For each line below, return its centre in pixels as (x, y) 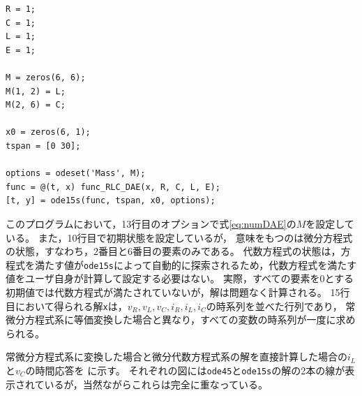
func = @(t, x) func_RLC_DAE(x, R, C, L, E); (113, 187)
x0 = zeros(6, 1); (48, 132)
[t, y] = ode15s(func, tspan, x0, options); (111, 201)
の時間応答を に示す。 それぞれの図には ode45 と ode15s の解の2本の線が (185, 370)
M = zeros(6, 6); (46, 77)
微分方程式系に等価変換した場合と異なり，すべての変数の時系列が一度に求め (181, 320)
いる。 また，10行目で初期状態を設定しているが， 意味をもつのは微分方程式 (179, 237)
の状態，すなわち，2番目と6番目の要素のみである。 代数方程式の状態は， (173, 251)
